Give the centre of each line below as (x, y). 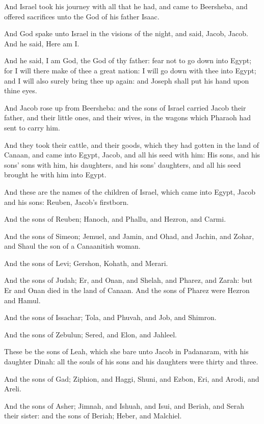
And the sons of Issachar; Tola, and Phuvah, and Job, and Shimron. (110, 317)
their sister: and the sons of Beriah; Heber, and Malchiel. (93, 416)
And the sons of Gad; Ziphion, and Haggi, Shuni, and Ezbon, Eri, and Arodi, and (132, 378)
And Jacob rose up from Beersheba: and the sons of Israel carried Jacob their (125, 107)
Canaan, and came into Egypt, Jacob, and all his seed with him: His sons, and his (132, 155)
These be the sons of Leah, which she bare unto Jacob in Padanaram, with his (126, 351)
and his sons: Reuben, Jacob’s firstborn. (67, 202)
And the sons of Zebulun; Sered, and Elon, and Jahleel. (90, 334)
